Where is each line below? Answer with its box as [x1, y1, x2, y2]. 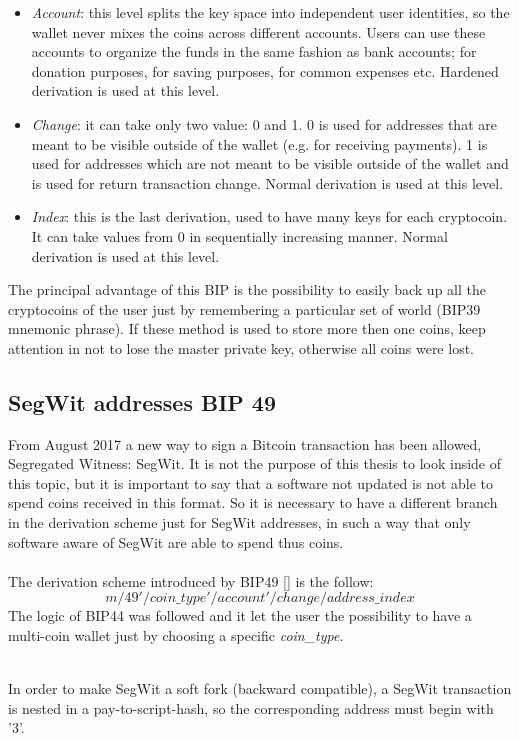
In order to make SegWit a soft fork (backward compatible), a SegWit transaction [8, 678, 512, 699]
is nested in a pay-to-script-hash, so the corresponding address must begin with [8, 697, 494, 718]
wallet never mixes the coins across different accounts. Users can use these [31, 21, 486, 42]
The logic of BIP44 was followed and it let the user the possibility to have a [8, 605, 472, 626]
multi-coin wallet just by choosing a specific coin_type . [8, 625, 344, 646]
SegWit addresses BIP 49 [8, 386, 277, 417]
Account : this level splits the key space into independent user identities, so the [31, 2, 510, 22]
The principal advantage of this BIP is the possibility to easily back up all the [8, 279, 486, 300]
